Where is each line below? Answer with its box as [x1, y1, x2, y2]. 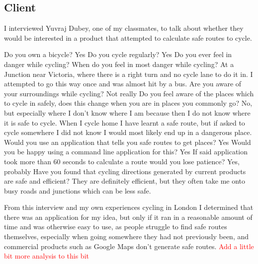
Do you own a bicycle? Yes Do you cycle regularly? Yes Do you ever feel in [4, 49, 232, 60]
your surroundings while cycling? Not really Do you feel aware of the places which [4, 88, 254, 98]
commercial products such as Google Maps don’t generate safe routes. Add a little [4, 241, 254, 251]
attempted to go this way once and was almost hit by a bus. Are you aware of [4, 78, 242, 89]
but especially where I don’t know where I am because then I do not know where [4, 107, 251, 118]
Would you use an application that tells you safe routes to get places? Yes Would [4, 136, 251, 147]
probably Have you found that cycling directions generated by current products [4, 166, 246, 176]
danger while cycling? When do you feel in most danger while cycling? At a [4, 59, 234, 69]
